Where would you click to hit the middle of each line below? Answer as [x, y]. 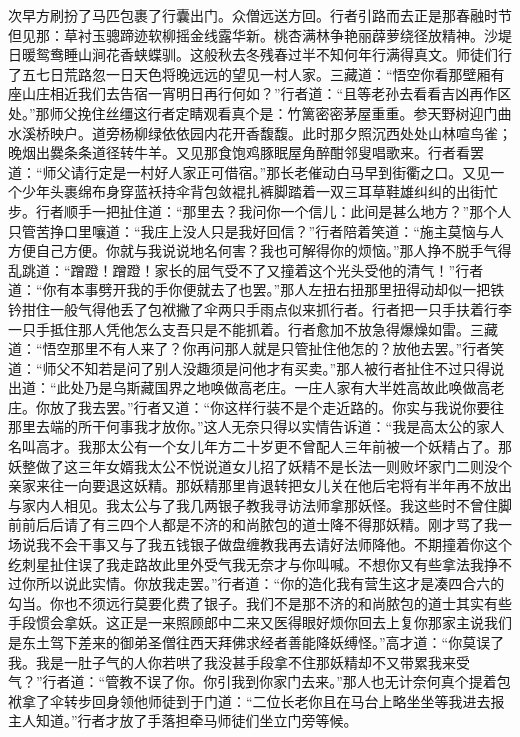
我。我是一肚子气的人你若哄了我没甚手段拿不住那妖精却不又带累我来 [232, 661]
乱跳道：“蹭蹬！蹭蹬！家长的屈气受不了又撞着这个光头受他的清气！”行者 [246, 269]
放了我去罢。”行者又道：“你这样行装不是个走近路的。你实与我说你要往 [277, 406]
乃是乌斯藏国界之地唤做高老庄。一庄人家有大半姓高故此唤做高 [287, 387]
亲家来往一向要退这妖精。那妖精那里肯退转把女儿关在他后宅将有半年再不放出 [260, 485]
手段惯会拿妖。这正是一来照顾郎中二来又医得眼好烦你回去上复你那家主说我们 [260, 622]
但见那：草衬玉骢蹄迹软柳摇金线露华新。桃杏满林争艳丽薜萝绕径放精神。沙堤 [260, 34]
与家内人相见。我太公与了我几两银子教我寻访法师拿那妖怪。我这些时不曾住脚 [260, 504]
